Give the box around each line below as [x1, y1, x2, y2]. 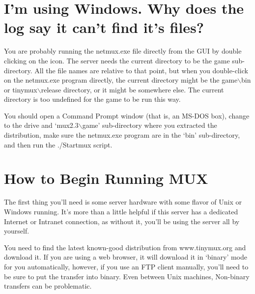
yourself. [4, 226, 29, 236]
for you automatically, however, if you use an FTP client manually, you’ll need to [4, 261, 249, 271]
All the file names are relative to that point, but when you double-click [34, 65, 248, 75]
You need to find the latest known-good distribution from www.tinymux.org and [4, 242, 246, 252]
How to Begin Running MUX [4, 168, 208, 188]
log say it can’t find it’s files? [4, 17, 204, 37]
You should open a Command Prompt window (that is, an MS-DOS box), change [4, 110, 250, 120]
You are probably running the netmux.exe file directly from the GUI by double [4, 46, 242, 56]
